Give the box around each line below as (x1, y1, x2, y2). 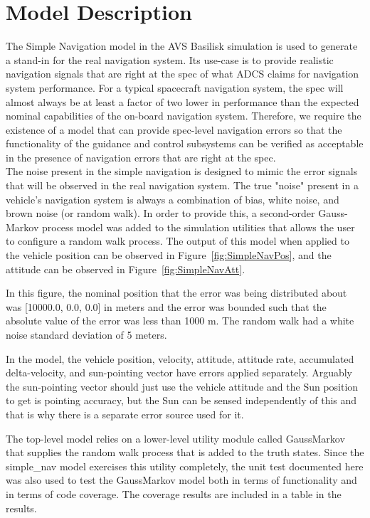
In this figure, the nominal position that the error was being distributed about (6, 285, 347, 300)
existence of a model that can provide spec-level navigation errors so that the (6, 122, 342, 137)
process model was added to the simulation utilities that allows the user (41, 219, 355, 234)
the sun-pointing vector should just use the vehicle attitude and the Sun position (6, 379, 359, 393)
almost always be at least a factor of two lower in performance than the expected (6, 94, 359, 109)
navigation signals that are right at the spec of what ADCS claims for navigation (6, 66, 359, 81)
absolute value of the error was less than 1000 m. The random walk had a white (6, 313, 354, 328)
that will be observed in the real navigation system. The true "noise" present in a (6, 178, 359, 193)
